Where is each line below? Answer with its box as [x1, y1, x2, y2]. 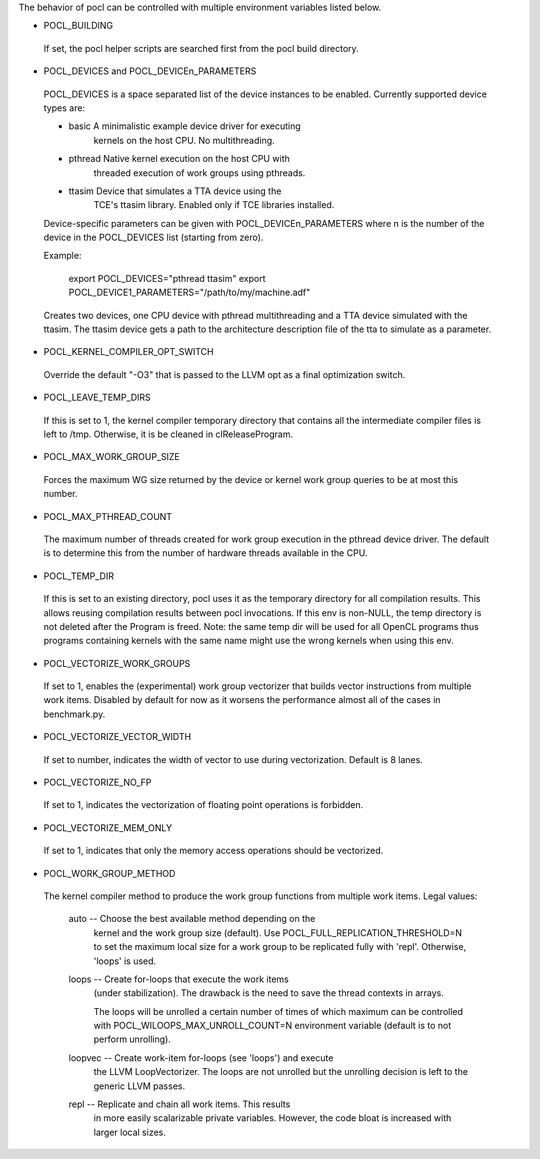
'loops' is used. [93, 955, 157, 967]
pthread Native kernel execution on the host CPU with [68, 153, 290, 165]
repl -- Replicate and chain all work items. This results [68, 1098, 291, 1110]
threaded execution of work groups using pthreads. [93, 166, 306, 179]
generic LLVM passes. [93, 1080, 185, 1092]
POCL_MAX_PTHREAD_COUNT [43, 510, 173, 522]
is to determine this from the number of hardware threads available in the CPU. [43, 547, 368, 559]
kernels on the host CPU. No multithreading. [93, 134, 275, 146]
